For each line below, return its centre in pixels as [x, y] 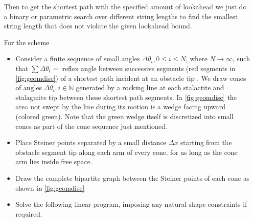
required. [29, 213]
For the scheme [27, 42]
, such [241, 59]
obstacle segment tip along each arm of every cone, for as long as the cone [127, 152]
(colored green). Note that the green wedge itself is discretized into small [125, 116]
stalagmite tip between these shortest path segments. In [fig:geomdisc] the [126, 97]
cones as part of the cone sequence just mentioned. [91, 126]
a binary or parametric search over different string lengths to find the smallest [121, 16]
